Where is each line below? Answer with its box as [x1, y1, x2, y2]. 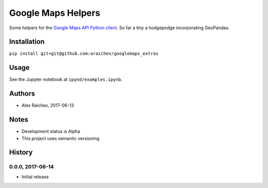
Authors [9, 90, 35, 98]
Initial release [21, 174, 49, 180]
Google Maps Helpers [9, 7, 100, 18]
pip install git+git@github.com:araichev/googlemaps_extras [9, 51, 159, 56]
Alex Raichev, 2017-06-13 [21, 102, 74, 108]
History [9, 148, 33, 157]
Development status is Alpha [21, 129, 80, 135]
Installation [9, 38, 45, 46]
